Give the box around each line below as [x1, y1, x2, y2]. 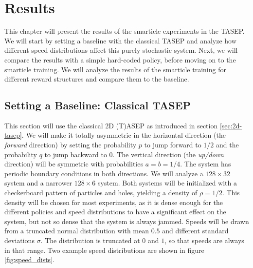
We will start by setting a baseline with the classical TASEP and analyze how [4, 35, 236, 45]
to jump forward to [144, 140, 201, 150]
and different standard [162, 226, 229, 236]
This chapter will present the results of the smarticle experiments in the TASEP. [4, 26, 245, 36]
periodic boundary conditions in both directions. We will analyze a [4, 168, 203, 178]
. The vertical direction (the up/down [112, 149, 224, 159]
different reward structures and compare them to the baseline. [4, 74, 189, 84]
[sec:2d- [219, 120, 242, 130]
